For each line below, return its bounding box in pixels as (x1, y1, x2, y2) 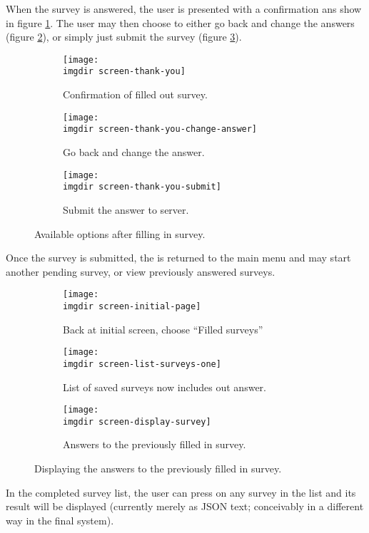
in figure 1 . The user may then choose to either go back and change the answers (6, 15, 355, 30)
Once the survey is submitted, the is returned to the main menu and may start (6, 250, 351, 265)
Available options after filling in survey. (34, 226, 206, 241)
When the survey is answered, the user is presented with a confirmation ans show (6, 1, 362, 16)
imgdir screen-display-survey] (63, 416, 211, 427)
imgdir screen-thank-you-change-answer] (63, 124, 258, 135)
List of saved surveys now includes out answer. (63, 379, 266, 394)
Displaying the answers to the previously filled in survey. (34, 461, 282, 475)
